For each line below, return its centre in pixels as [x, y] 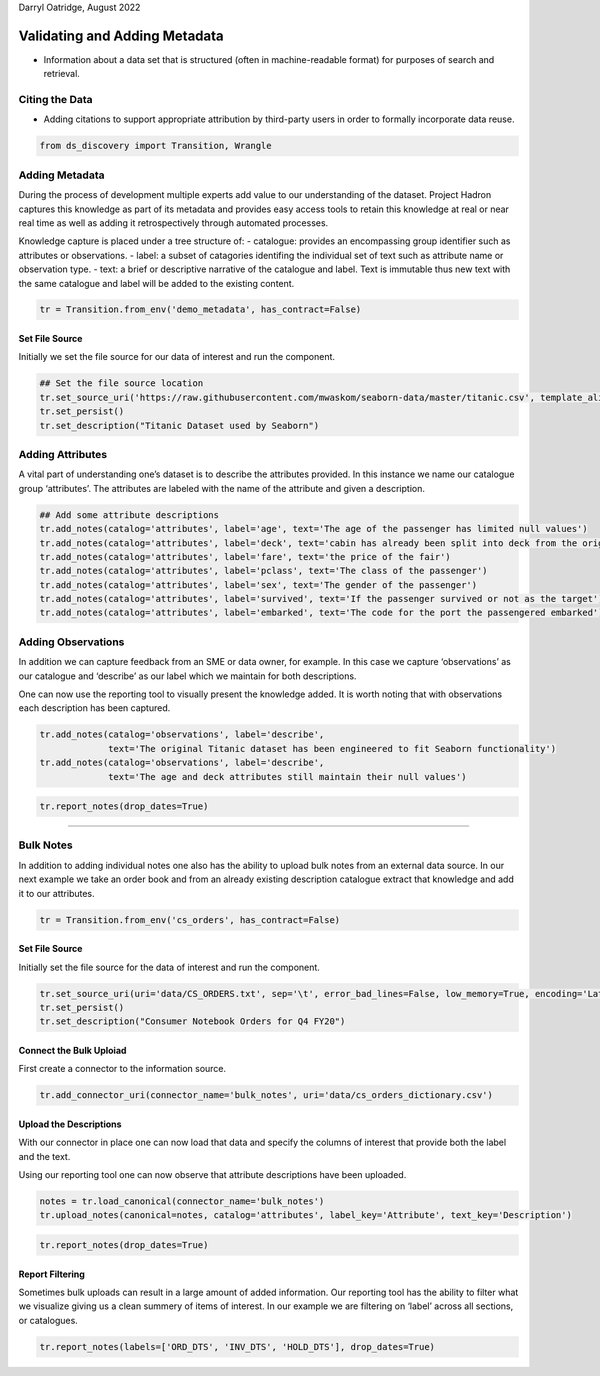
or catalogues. [48, 1320]
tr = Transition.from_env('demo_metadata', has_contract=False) [200, 309]
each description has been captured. [94, 708]
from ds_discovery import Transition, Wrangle [155, 146]
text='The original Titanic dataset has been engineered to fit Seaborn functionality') [332, 748]
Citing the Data [56, 100]
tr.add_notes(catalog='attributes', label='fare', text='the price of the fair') [245, 556]
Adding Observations [71, 642]
